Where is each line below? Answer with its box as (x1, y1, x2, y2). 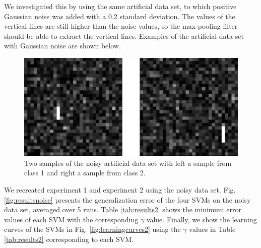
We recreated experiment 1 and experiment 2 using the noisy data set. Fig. (4, 184, 236, 195)
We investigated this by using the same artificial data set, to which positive (4, 1, 237, 11)
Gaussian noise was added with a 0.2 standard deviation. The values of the (4, 11, 235, 21)
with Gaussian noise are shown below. (4, 40, 121, 51)
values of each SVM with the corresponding (4, 214, 139, 224)
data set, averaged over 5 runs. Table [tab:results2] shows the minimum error (4, 204, 241, 215)
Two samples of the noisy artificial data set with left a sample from (24, 157, 232, 168)
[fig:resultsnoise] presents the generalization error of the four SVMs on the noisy (4, 194, 251, 205)
